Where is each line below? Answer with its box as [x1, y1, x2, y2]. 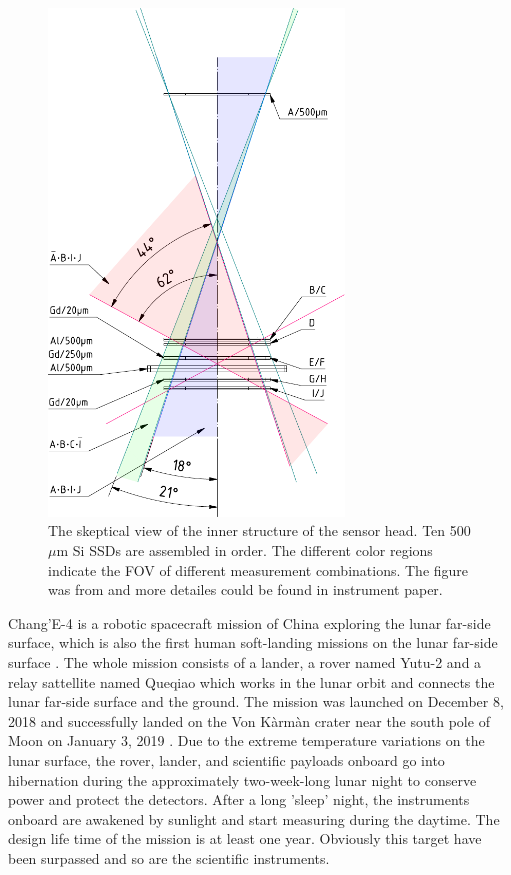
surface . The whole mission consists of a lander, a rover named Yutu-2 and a [8, 652, 482, 673]
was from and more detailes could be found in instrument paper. [48, 579, 443, 600]
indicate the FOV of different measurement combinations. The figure [48, 559, 469, 580]
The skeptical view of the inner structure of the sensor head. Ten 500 [48, 520, 471, 541]
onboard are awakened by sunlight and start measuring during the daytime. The [8, 808, 500, 829]
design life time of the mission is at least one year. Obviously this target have [8, 828, 482, 849]
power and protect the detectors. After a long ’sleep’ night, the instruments [8, 789, 470, 810]
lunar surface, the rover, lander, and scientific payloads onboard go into [8, 749, 445, 770]
